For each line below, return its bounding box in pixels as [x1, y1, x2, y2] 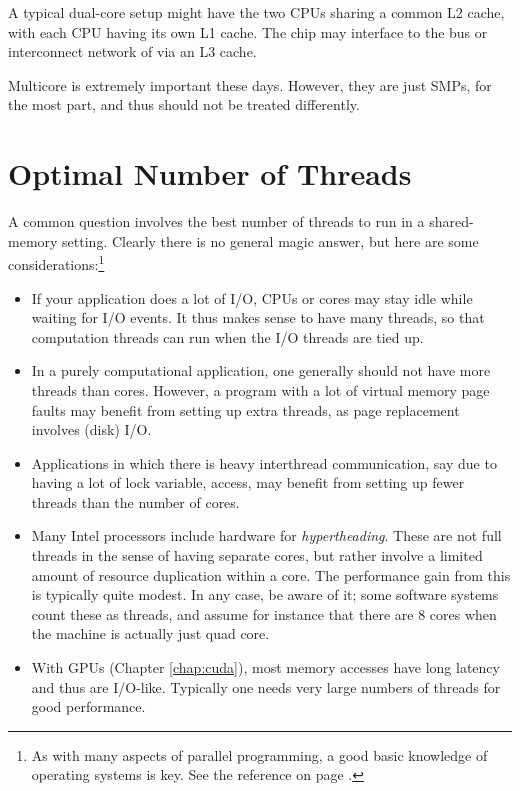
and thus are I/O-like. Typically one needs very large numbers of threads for [31, 676, 501, 697]
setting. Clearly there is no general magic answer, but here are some [62, 230, 479, 251]
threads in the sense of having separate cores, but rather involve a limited [31, 545, 483, 566]
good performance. [31, 696, 146, 717]
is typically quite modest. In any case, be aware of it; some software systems [31, 584, 499, 605]
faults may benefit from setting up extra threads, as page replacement [31, 399, 460, 420]
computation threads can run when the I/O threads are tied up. [31, 326, 424, 347]
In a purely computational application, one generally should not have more [31, 360, 491, 381]
